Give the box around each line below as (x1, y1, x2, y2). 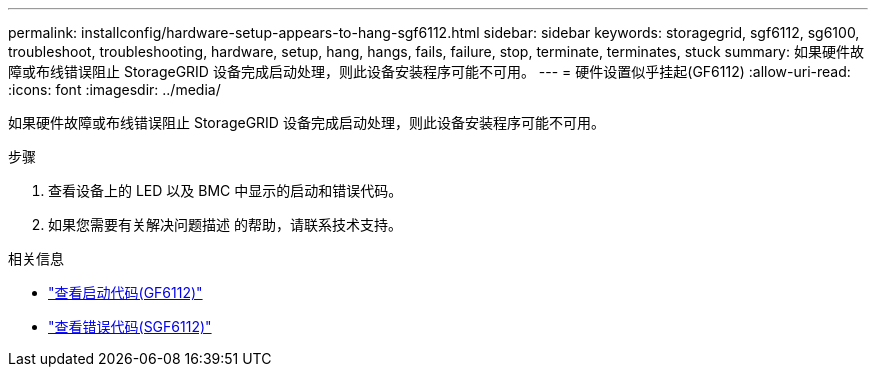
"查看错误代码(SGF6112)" (48, 318, 212, 335)
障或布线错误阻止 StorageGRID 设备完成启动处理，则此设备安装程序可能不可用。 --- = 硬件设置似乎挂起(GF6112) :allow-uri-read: (8, 63, 851, 80)
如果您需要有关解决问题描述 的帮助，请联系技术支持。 (48, 216, 402, 233)
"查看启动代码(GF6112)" (48, 284, 203, 301)
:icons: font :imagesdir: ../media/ (8, 81, 221, 98)
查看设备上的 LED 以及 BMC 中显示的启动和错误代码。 (48, 182, 403, 199)
